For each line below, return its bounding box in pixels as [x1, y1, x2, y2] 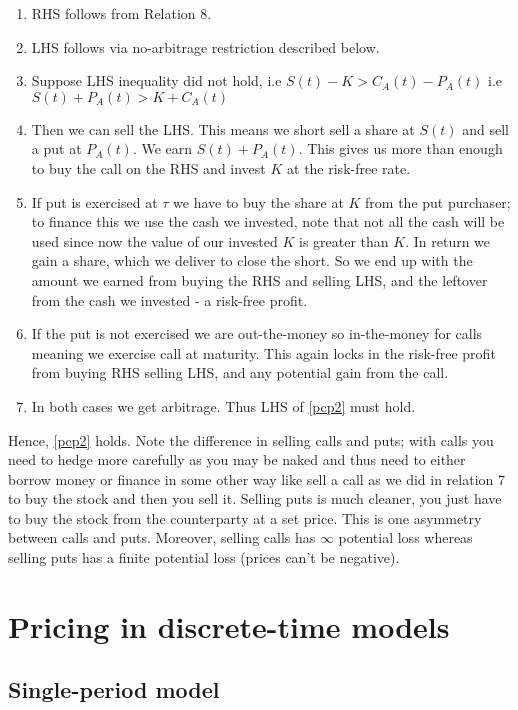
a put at [31, 138, 82, 159]
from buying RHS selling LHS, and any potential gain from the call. [31, 362, 449, 383]
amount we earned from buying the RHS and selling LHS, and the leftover [31, 269, 488, 290]
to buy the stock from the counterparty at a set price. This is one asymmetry [8, 507, 482, 528]
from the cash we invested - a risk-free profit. [31, 289, 308, 310]
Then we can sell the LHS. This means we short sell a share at [31, 118, 415, 139]
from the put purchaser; [365, 191, 511, 212]
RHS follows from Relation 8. [31, 3, 212, 23]
